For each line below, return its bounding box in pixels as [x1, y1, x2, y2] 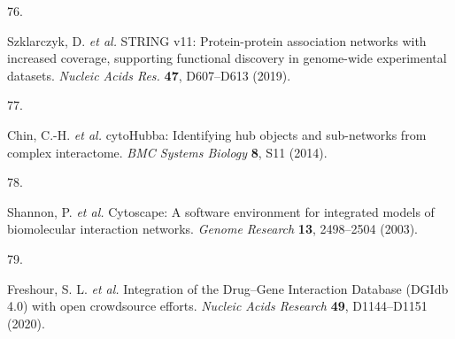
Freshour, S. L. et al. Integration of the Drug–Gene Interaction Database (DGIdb [7, 279, 449, 297]
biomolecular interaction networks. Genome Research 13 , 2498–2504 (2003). [7, 220, 418, 238]
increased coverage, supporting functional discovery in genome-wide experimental [7, 49, 447, 67]
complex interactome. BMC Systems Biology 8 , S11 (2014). [7, 143, 328, 161]
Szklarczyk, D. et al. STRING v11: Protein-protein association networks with [7, 31, 427, 50]
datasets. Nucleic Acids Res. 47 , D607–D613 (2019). [7, 65, 291, 84]
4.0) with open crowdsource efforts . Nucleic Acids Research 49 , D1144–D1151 [7, 297, 428, 315]
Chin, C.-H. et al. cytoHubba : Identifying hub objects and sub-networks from [7, 125, 427, 143]
